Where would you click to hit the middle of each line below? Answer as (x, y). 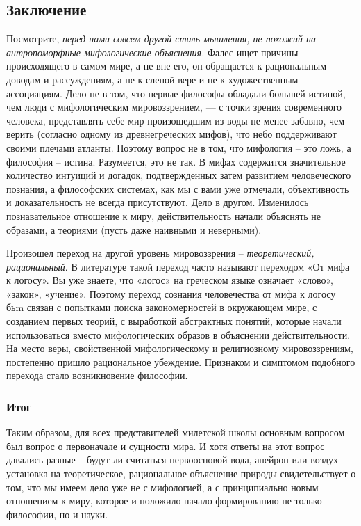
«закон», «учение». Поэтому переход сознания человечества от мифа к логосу (171, 293)
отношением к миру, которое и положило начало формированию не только (164, 501)
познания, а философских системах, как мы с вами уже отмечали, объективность (178, 188)
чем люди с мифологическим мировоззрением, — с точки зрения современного (174, 107)
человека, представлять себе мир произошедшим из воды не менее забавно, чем (176, 120)
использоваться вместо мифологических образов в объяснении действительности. (178, 334)
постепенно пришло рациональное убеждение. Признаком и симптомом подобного (181, 361)
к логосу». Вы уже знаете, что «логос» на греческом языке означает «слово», (170, 280)
